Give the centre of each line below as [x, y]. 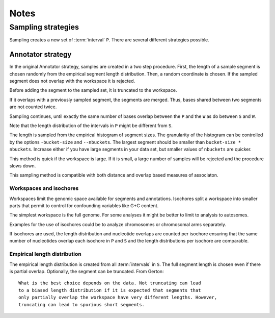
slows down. [23, 165]
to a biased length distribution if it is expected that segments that [110, 290]
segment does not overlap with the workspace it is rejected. [72, 81]
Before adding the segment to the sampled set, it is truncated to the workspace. [93, 90]
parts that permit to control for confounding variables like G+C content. [84, 205]
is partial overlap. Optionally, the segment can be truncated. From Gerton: [87, 271]
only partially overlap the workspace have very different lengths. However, [118, 298]
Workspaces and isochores [44, 188]
